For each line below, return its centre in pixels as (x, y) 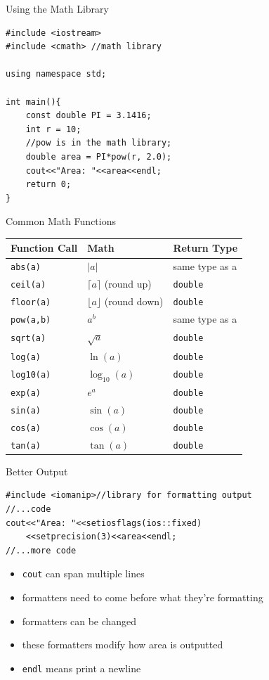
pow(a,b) (31, 320)
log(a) (26, 357)
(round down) (134, 301)
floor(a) (31, 303)
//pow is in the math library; (99, 143)
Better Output (37, 471)
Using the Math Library (57, 8)
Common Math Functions (61, 221)
